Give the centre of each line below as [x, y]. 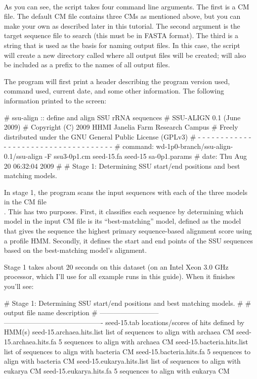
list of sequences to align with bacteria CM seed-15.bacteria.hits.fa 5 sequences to [127, 351]
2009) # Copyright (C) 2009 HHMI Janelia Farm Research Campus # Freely [121, 127]
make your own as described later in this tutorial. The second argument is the [122, 25]
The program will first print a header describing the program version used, [117, 81]
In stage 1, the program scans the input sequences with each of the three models [126, 192]
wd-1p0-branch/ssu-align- [194, 146]
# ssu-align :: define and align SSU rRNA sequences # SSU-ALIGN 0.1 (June [122, 117]
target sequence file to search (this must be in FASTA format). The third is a [121, 35]
